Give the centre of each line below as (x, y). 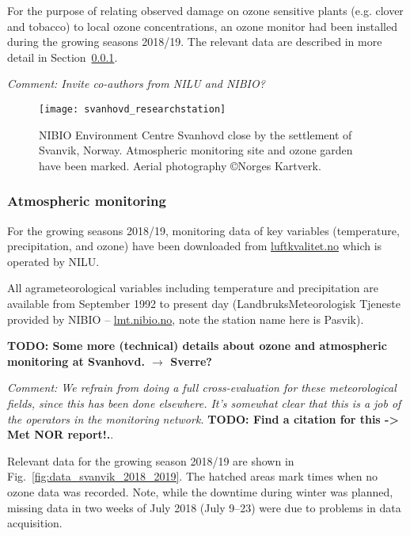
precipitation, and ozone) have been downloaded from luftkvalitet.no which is (195, 246)
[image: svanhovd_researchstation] (133, 109)
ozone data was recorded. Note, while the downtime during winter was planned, (200, 491)
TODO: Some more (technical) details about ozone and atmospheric (197, 346)
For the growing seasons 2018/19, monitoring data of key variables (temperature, (203, 230)
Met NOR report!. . (61, 434)
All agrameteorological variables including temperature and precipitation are (193, 288)
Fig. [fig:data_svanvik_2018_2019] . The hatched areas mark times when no (192, 476)
